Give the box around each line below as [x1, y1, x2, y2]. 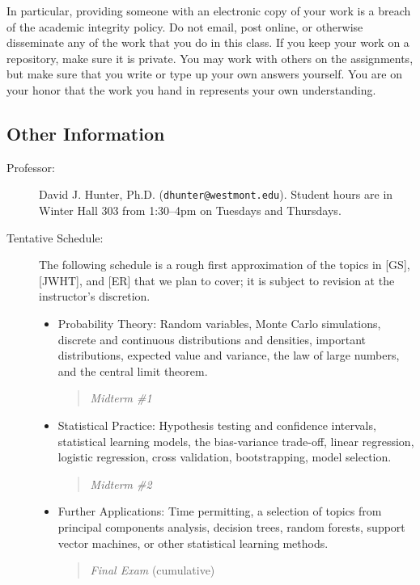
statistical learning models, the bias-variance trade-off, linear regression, [57, 432, 414, 449]
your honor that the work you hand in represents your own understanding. [6, 81, 376, 98]
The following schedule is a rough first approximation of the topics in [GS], [39, 256, 410, 273]
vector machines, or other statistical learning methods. [57, 534, 329, 551]
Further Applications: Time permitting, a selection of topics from [57, 503, 382, 520]
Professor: [6, 158, 55, 175]
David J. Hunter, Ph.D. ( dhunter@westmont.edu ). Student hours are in [39, 186, 393, 203]
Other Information [6, 120, 165, 145]
